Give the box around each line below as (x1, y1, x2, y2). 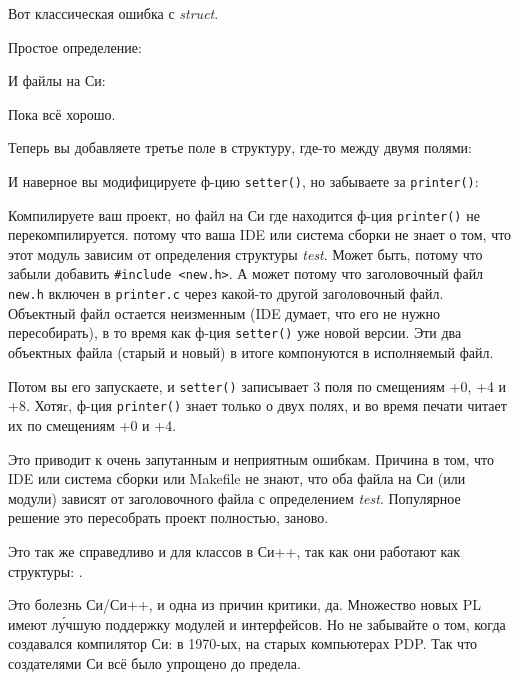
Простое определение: (8, 36, 142, 57)
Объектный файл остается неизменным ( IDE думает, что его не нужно (8, 302, 440, 323)
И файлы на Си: (8, 70, 106, 91)
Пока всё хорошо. (8, 103, 116, 124)
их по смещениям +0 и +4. (8, 414, 177, 435)
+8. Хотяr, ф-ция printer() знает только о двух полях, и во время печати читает (8, 395, 507, 416)
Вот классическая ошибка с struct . (8, 3, 219, 23)
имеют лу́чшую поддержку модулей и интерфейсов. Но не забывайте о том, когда (8, 613, 506, 634)
